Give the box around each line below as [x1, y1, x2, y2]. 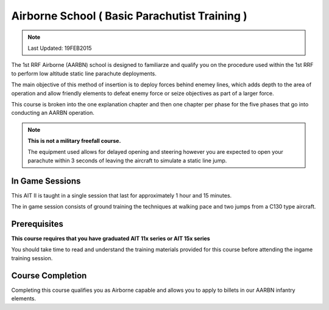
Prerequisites [11, 219, 63, 229]
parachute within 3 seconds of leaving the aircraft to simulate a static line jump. [27, 157, 227, 164]
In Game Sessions [11, 176, 81, 186]
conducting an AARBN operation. [11, 109, 94, 117]
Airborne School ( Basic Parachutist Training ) [11, 9, 248, 22]
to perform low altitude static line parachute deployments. [11, 70, 157, 77]
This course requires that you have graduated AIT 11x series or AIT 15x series [11, 235, 210, 243]
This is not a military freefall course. [27, 137, 121, 145]
